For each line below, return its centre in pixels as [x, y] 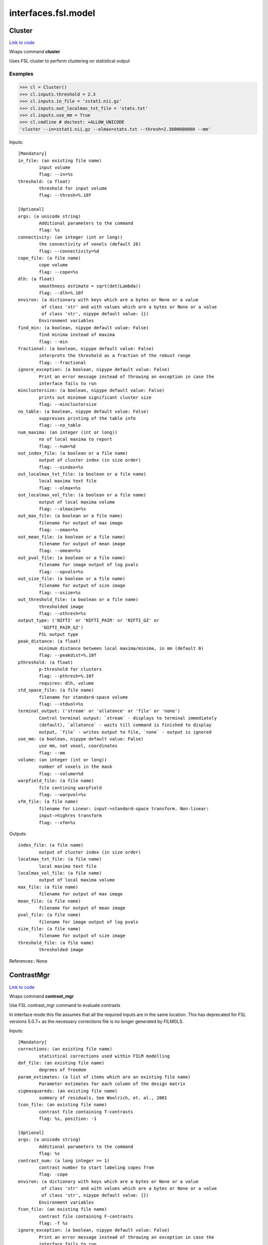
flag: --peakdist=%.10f [68, 655]
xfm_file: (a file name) [48, 802]
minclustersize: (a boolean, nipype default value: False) [91, 390]
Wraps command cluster [35, 52]
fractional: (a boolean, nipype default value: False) [86, 349]
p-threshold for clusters [70, 669]
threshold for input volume [73, 188]
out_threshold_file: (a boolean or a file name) [78, 600]
